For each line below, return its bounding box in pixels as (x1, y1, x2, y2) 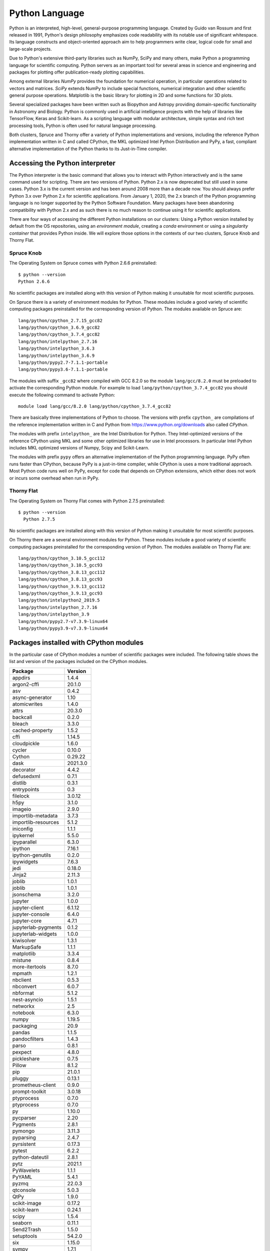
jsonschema (12, 891, 41, 898)
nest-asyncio (12, 996, 43, 1003)
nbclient (12, 976, 31, 983)
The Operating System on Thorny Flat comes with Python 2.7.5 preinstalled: (9, 498, 165, 504)
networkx (12, 1002, 35, 1009)
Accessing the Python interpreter (9, 159, 116, 167)
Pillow (12, 1061, 26, 1068)
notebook (12, 1009, 35, 1016)
